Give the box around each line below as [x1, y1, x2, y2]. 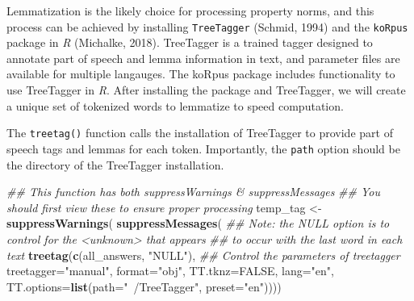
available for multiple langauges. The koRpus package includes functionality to [6, 65, 395, 82]
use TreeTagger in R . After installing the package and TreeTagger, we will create [6, 82, 406, 98]
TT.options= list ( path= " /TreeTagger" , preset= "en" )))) [6, 278, 282, 295]
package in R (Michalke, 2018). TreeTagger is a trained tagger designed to [6, 34, 373, 51]
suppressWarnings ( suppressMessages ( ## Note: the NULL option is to [6, 215, 390, 232]
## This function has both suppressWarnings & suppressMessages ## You [6, 183, 380, 200]
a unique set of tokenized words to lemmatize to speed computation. [6, 97, 344, 114]
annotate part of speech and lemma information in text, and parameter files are [6, 49, 400, 66]
